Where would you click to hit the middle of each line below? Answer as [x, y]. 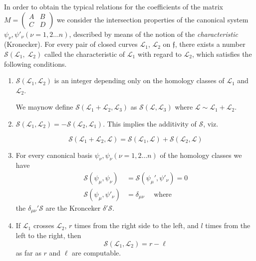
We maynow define [44, 107]
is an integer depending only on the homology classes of [139, 80]
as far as [28, 252]
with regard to [159, 54]
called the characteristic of [85, 54]
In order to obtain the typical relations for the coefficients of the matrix [114, 6]
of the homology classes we [201, 155]
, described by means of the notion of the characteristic [153, 34]
